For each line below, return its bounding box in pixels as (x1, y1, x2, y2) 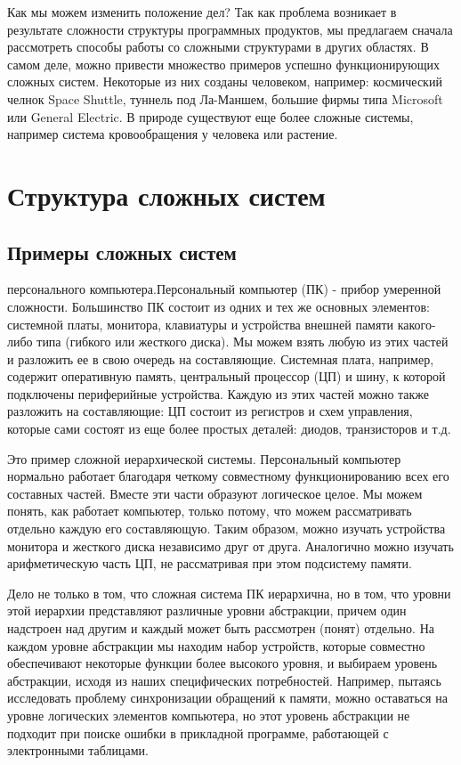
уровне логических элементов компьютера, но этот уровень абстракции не (7, 705, 410, 724)
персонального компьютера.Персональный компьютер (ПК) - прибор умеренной (7, 280, 441, 298)
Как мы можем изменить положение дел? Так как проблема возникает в (7, 3, 397, 20)
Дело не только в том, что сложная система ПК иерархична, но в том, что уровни (7, 583, 451, 602)
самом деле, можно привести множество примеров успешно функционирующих (7, 54, 440, 73)
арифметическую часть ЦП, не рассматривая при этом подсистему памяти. (7, 554, 412, 573)
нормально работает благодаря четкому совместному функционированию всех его (7, 467, 449, 485)
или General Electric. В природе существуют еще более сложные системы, (7, 107, 414, 126)
